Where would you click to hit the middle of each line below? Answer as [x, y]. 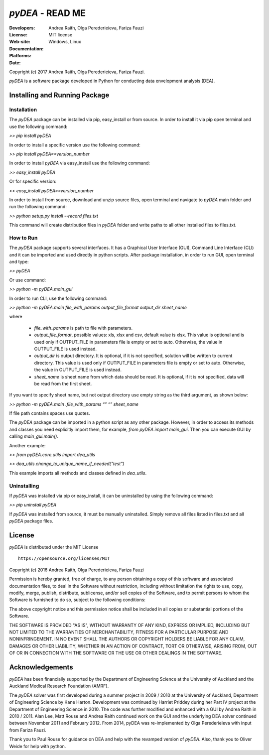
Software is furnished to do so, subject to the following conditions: [77, 600]
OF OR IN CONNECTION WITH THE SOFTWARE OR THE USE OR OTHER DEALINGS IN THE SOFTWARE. [116, 653]
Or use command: [28, 280]
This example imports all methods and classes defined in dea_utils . [78, 473]
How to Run [23, 238]
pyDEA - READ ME [47, 13]
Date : [15, 63]
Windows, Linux [65, 42]
